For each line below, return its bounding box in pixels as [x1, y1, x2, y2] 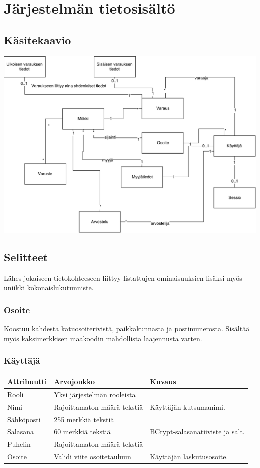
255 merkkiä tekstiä [54, 414, 114, 424]
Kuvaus [150, 376, 176, 387]
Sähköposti [7, 414, 41, 424]
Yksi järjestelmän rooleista [54, 389, 136, 399]
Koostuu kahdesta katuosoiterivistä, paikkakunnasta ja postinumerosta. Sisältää [4, 323, 250, 334]
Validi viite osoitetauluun [54, 451, 131, 462]
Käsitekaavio [4, 32, 71, 47]
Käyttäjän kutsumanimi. [150, 401, 225, 412]
